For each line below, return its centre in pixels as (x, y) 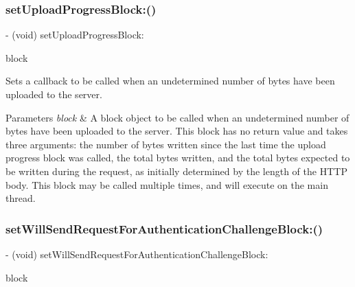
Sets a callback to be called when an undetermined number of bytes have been (170, 81)
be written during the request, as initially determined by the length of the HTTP (176, 171)
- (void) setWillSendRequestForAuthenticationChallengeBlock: (137, 254)
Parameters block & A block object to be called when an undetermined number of (177, 117)
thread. (21, 198)
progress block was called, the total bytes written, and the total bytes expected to (178, 158)
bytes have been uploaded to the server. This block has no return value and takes (177, 131)
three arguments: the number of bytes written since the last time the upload (166, 144)
